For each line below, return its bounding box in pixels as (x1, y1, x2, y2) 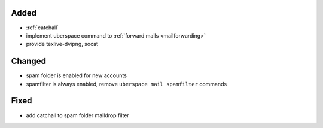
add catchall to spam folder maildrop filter (26, 111, 130, 119)
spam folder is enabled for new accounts (26, 72, 127, 79)
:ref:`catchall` (26, 24, 59, 31)
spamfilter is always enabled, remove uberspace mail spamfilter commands (26, 80, 227, 87)
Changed (11, 56, 46, 66)
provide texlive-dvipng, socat (26, 41, 99, 48)
